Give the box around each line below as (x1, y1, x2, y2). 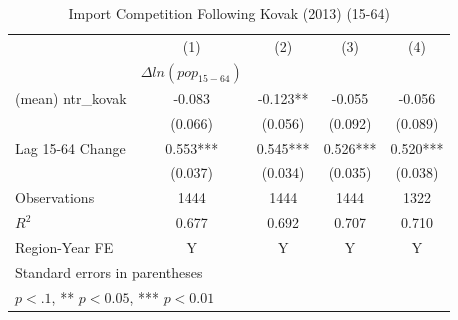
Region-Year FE (15, 237, 114, 257)
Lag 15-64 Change (15, 137, 126, 158)
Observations (15, 187, 95, 208)
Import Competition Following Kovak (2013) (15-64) (68, 3, 390, 23)
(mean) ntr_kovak (15, 87, 127, 108)
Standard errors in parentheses (15, 261, 203, 282)
